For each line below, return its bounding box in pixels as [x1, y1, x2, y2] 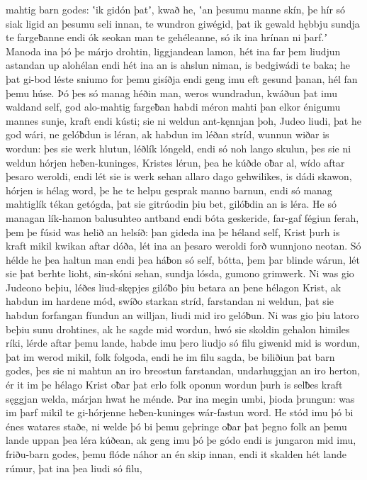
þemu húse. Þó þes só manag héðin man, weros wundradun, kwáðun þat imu [6, 85, 338, 100]
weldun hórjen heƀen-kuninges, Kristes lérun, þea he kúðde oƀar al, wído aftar [6, 155, 345, 169]
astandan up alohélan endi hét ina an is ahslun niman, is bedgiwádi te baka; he [6, 57, 351, 72]
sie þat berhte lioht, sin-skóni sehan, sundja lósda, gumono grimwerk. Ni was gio [6, 266, 354, 281]
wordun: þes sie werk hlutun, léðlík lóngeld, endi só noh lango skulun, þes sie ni [6, 140, 351, 155]
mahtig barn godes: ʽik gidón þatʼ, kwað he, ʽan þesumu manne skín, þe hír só [6, 2, 346, 16]
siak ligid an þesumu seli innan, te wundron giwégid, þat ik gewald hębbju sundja [6, 16, 360, 30]
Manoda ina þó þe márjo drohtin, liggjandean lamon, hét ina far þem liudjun [6, 43, 341, 58]
